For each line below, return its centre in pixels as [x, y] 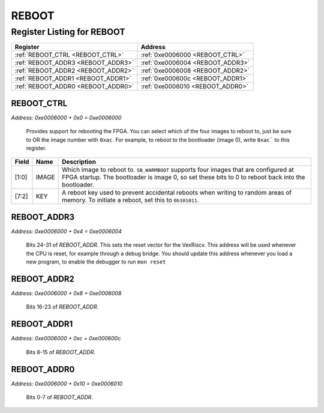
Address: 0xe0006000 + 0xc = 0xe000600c [66, 339]
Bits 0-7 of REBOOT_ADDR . [59, 397]
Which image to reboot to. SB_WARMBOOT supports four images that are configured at [178, 170]
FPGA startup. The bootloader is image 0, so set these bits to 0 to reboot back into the [184, 177]
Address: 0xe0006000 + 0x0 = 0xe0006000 [66, 118]
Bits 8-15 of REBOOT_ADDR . [61, 352]
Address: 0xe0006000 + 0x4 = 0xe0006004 [67, 231]
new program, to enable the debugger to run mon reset [96, 262]
